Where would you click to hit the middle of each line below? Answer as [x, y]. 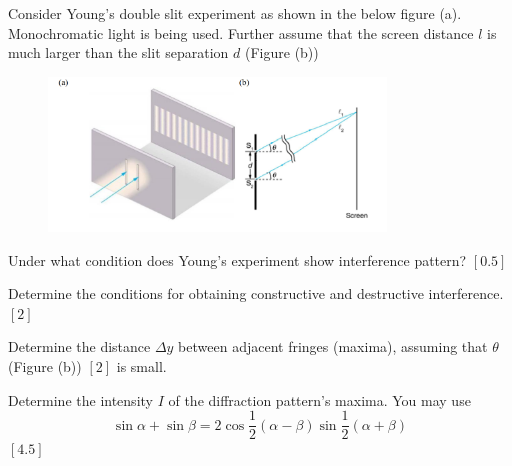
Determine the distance [79, 346]
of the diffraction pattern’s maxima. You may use [319, 399]
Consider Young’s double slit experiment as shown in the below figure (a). [235, 13]
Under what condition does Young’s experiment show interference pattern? [237, 259]
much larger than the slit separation [118, 52]
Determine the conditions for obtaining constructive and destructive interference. [256, 293]
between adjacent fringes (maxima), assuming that [333, 346]
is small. [141, 365]
